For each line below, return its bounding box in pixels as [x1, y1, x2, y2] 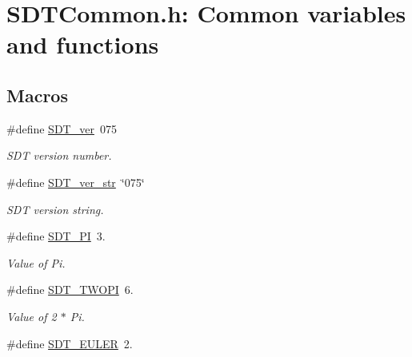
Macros [6, 82, 68, 107]
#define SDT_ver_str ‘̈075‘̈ [6, 173, 145, 190]
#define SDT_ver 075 [6, 120, 117, 137]
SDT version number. [6, 147, 112, 164]
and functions [6, 28, 159, 61]
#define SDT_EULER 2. [6, 335, 133, 351]
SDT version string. [6, 200, 104, 217]
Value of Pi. [6, 254, 66, 271]
